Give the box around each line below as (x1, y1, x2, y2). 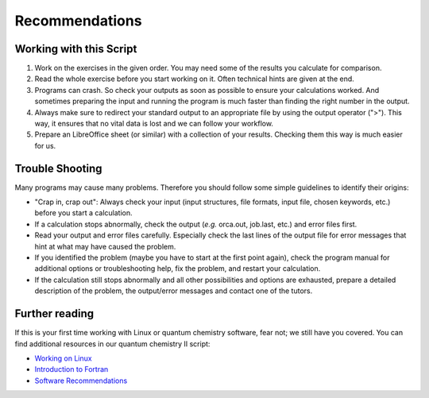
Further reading (14, 307, 95, 321)
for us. (34, 141, 56, 150)
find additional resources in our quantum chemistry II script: (14, 338, 211, 349)
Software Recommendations (34, 376, 128, 385)
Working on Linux (34, 354, 92, 363)
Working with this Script (14, 42, 137, 56)
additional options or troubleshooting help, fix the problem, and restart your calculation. (34, 264, 321, 273)
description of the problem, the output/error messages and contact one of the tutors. (34, 286, 313, 296)
